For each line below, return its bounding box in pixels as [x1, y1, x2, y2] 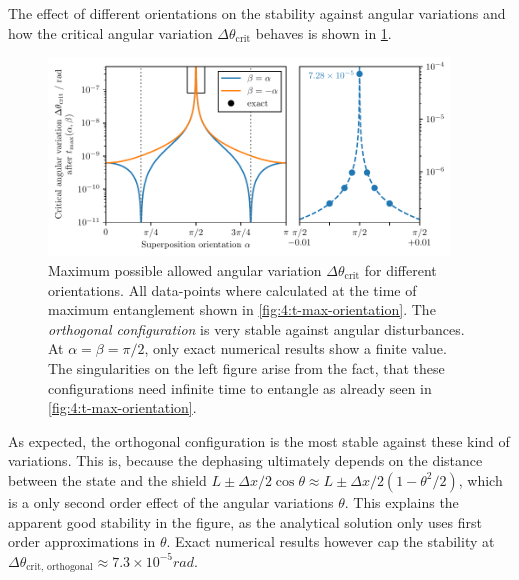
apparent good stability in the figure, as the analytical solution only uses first [8, 511, 482, 532]
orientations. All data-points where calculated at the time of [48, 279, 417, 300]
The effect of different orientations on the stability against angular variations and [8, 3, 506, 23]
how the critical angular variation [8, 22, 213, 43]
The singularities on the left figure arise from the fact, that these [48, 357, 445, 378]
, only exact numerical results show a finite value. [144, 338, 447, 359]
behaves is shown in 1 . [255, 22, 392, 43]
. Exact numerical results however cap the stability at [166, 531, 495, 552]
